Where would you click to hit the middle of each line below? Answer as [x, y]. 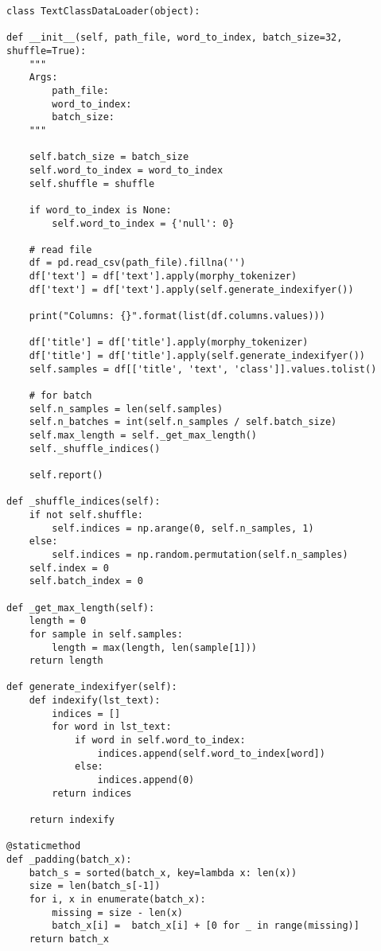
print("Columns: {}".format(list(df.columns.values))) [177, 316]
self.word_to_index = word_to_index [126, 170]
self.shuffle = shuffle [92, 183]
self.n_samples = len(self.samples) [126, 409]
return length [66, 661]
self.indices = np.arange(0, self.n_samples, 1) [183, 528]
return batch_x [69, 939]
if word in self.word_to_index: [160, 741]
